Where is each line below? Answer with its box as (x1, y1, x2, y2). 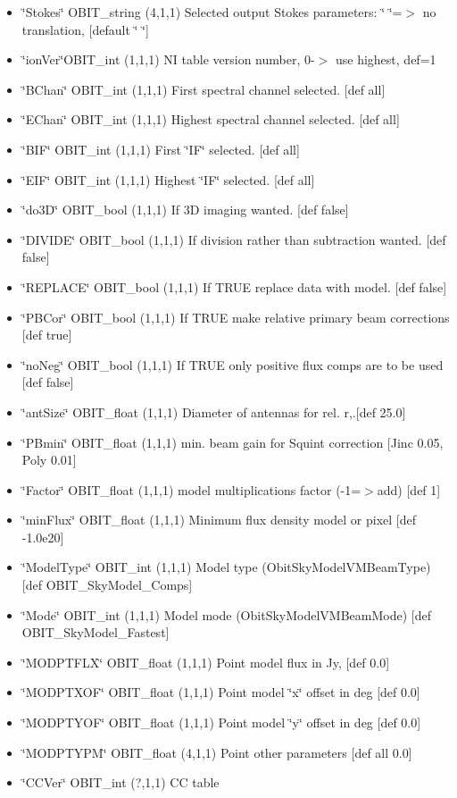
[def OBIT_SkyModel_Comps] (21, 575, 193, 594)
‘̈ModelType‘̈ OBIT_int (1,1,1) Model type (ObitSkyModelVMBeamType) (21, 558, 431, 576)
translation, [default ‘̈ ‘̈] (21, 20, 149, 38)
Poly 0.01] (21, 450, 77, 469)
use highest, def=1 (335, 50, 436, 69)
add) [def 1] (377, 480, 441, 499)
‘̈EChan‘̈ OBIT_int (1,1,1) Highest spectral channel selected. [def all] (21, 110, 400, 129)
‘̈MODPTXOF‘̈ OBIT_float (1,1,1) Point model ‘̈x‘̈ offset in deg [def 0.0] (21, 683, 420, 701)
